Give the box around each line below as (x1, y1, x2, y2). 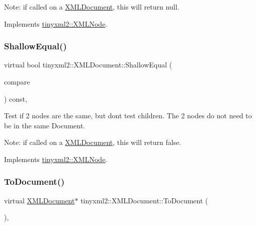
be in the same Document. (4, 120, 86, 130)
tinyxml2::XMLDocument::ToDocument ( (80, 195, 208, 205)
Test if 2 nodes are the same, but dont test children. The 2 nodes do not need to (4, 110, 252, 121)
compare (4, 77, 30, 87)
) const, (4, 93, 27, 104)
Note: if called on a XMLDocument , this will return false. (4, 137, 182, 147)
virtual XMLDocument (4, 195, 75, 205)
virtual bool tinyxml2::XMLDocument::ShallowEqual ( (4, 59, 172, 70)
